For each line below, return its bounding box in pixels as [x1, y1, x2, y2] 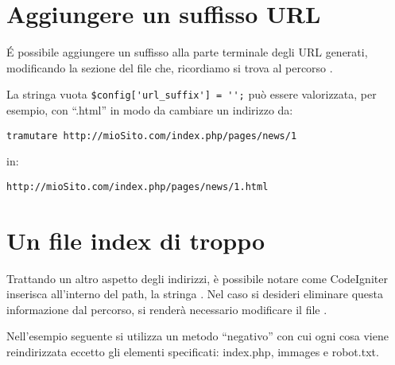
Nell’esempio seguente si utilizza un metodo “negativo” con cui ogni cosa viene [6, 328, 389, 344]
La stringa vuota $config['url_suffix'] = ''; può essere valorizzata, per [6, 86, 377, 103]
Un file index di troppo [6, 223, 265, 256]
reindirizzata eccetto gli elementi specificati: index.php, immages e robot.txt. [6, 343, 379, 359]
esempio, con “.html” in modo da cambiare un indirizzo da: [6, 101, 293, 118]
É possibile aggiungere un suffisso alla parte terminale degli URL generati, [6, 44, 368, 60]
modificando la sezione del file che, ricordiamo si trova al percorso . [6, 59, 333, 76]
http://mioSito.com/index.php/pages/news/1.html [6, 181, 269, 192]
